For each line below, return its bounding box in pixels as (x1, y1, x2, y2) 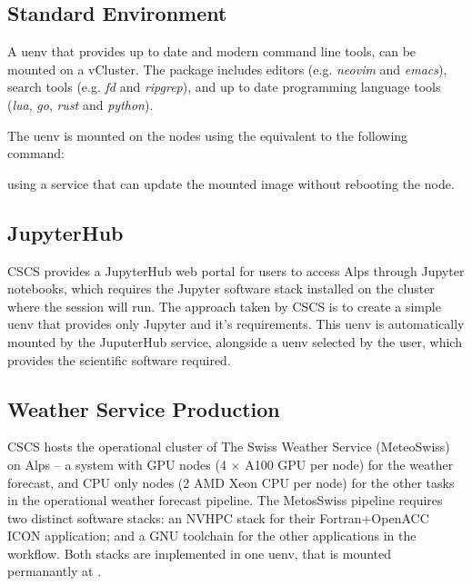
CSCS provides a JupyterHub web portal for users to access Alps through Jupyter (7, 261, 465, 280)
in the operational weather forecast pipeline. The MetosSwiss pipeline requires (7, 491, 443, 510)
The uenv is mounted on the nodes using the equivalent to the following (7, 125, 408, 144)
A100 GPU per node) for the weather (245, 454, 454, 473)
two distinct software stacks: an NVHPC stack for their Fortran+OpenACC (7, 508, 429, 527)
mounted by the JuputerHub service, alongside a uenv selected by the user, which (7, 332, 462, 351)
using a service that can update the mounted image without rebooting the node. (7, 174, 455, 193)
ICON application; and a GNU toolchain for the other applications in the (7, 526, 417, 545)
